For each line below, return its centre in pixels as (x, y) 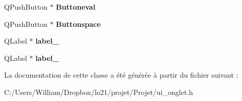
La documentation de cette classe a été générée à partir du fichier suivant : (121, 75)
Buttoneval (76, 7)
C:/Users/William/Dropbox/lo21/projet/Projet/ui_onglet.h (99, 92)
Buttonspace (78, 24)
